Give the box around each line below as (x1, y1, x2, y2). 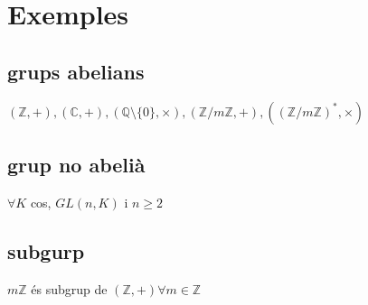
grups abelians (7, 57, 145, 85)
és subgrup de (31, 279, 108, 298)
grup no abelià (7, 150, 146, 178)
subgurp (7, 236, 85, 264)
